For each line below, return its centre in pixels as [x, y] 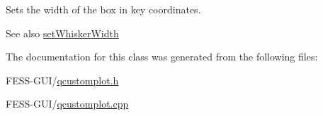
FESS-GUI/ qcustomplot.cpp [67, 104]
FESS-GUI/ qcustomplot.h [62, 80]
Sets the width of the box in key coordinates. [103, 9]
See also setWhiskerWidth [62, 33]
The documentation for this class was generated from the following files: [162, 57]
